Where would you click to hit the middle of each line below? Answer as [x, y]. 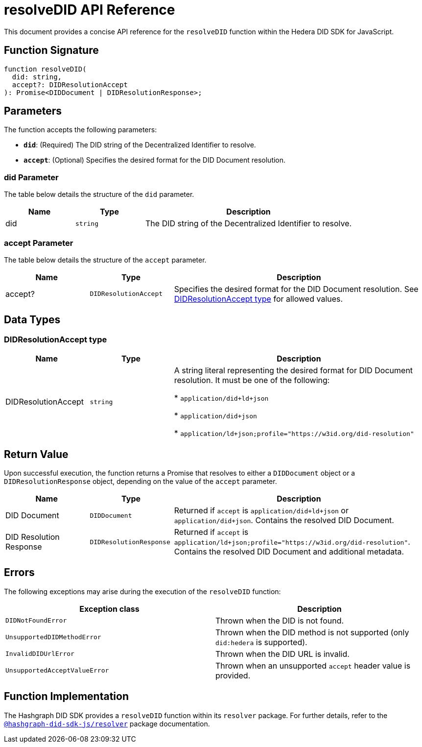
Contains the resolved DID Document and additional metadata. [289, 552]
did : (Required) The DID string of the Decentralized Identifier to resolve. [140, 145]
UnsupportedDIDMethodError [53, 637]
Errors [19, 573]
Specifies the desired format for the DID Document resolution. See [296, 289]
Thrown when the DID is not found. [280, 620]
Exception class [109, 609]
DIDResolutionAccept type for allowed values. [258, 299]
